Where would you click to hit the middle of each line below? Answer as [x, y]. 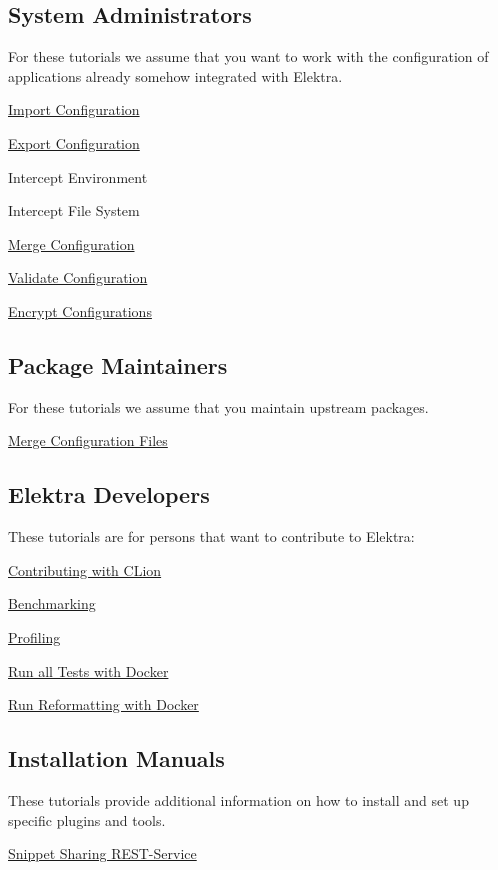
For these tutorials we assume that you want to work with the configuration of [248, 56]
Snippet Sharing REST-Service [102, 853]
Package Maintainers [118, 364]
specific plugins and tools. [87, 819]
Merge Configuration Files [88, 440]
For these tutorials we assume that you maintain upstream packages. [218, 406]
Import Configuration [74, 109]
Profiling [34, 636]
